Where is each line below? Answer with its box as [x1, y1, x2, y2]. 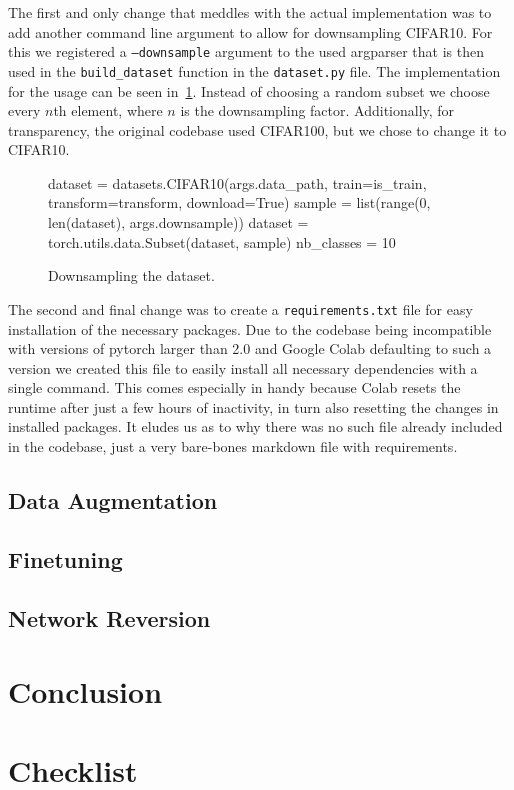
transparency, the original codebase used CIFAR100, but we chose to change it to [8, 119, 507, 140]
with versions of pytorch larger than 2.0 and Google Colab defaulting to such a [8, 338, 492, 359]
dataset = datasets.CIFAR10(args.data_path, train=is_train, [48, 172, 427, 193]
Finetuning [8, 543, 123, 574]
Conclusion [8, 671, 163, 712]
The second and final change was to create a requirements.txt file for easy [8, 298, 473, 319]
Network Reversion [8, 602, 211, 633]
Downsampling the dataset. [48, 265, 215, 286]
